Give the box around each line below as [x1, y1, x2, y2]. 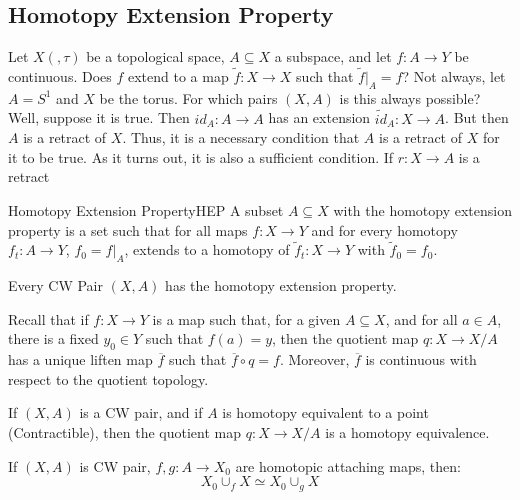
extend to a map [128, 66, 229, 87]
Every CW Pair [8, 275, 103, 296]
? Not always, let [402, 66, 506, 87]
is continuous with [365, 349, 477, 370]
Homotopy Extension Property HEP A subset [8, 200, 284, 220]
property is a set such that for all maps [8, 219, 248, 240]
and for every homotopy [311, 219, 458, 240]
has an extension [268, 107, 371, 128]
